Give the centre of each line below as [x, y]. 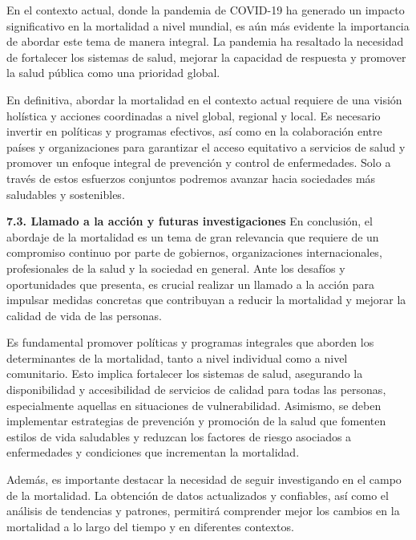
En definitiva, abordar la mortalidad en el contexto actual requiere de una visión [204, 99]
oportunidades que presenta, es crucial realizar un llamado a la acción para [190, 284]
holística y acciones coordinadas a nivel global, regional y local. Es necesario [194, 115]
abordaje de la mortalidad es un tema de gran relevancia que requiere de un [193, 236]
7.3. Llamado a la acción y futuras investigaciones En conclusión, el [190, 221]
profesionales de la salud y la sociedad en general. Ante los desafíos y [176, 268]
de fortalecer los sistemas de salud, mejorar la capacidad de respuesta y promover [206, 57]
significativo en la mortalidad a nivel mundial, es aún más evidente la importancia [208, 25]
